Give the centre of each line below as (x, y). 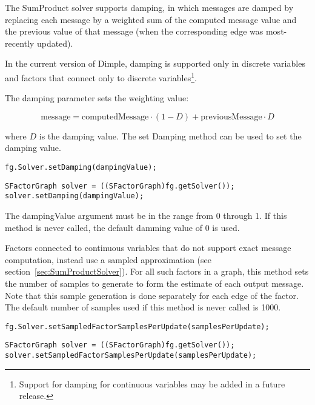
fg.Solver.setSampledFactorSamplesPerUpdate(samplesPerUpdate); (137, 326)
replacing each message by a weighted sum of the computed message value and (151, 19)
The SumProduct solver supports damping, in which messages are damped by (149, 7)
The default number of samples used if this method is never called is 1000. (143, 307)
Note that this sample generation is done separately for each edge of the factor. (152, 295)
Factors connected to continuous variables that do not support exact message (148, 248)
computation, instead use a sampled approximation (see (108, 259)
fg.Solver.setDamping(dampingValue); (81, 167)
